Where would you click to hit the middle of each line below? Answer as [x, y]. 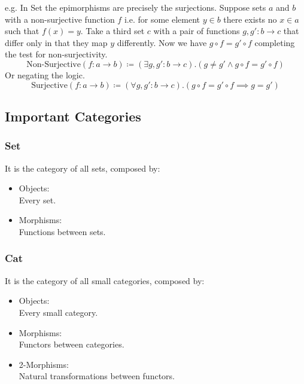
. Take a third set [113, 31]
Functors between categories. [72, 344]
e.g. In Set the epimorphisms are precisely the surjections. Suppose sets [136, 7]
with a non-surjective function [60, 19]
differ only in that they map [56, 42]
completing [275, 42]
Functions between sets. [62, 231]
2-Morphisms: [44, 364]
